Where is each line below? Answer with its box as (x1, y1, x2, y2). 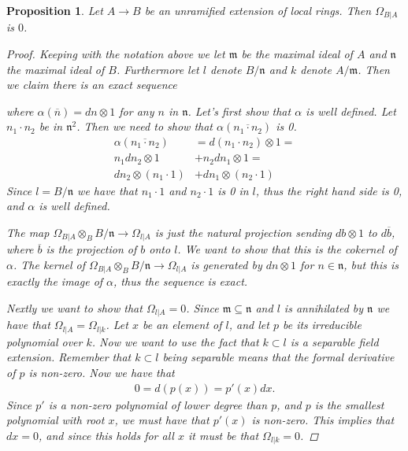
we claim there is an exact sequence (6, 76, 177, 93)
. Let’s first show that (187, 102, 291, 119)
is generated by (191, 256, 262, 272)
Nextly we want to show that (6, 299, 143, 316)
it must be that (187, 427, 259, 443)
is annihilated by (284, 299, 364, 316)
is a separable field (290, 333, 379, 349)
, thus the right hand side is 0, (255, 182, 402, 198)
